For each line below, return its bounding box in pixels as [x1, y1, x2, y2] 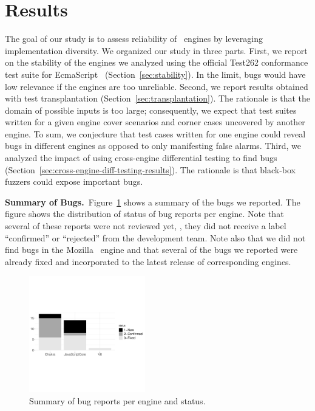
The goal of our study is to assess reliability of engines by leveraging [5, 32, 263, 45]
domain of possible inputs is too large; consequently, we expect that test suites [5, 103, 297, 116]
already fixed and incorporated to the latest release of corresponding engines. [5, 255, 291, 268]
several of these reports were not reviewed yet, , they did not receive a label [5, 219, 286, 232]
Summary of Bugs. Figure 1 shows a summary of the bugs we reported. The [5, 195, 300, 208]
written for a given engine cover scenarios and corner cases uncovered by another [5, 116, 305, 128]
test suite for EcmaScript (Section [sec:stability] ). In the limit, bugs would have [5, 67, 306, 80]
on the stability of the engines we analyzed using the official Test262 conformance [5, 56, 308, 69]
